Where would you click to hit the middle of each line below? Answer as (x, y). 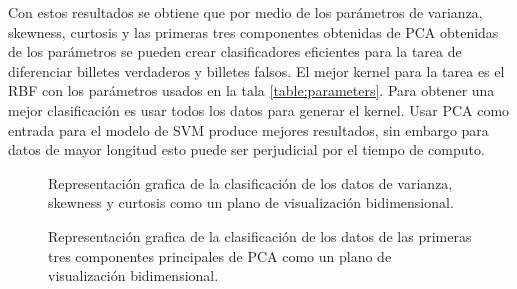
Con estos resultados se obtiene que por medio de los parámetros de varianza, (245, 12)
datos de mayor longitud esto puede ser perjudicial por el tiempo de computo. (246, 149)
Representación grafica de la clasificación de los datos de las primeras (260, 235)
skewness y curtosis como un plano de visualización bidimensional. (251, 202)
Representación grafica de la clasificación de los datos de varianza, (250, 182)
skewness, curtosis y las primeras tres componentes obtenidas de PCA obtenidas (253, 31)
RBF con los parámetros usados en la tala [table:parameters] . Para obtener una (251, 90)
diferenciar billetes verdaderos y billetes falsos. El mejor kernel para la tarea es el (256, 70)
